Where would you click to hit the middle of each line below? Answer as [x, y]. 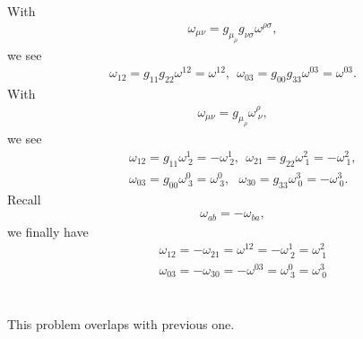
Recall [24, 199]
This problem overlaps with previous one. [121, 324]
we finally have [48, 231]
